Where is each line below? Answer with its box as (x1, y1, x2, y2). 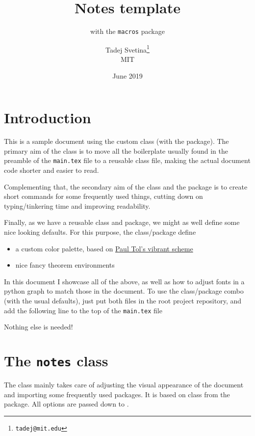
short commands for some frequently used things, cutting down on (4, 191, 203, 201)
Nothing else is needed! (4, 322, 73, 332)
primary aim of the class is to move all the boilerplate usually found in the (4, 145, 228, 156)
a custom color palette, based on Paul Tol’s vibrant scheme (15, 243, 193, 253)
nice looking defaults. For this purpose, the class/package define (4, 226, 196, 237)
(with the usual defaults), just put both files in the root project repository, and (4, 295, 242, 305)
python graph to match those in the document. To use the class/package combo (4, 286, 244, 296)
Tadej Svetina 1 (105, 43, 150, 54)
